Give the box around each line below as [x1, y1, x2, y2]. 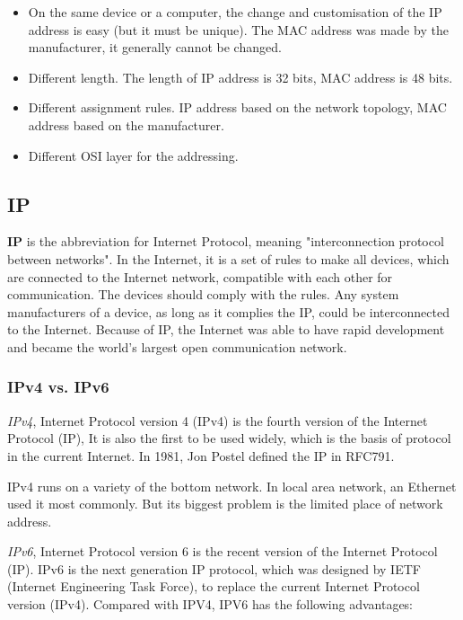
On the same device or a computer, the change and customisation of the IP [28, 3, 442, 21]
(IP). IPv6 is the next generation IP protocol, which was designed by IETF [7, 559, 421, 578]
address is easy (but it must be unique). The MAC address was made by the [28, 20, 449, 39]
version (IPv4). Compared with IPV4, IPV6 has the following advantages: [7, 595, 414, 614]
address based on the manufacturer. [28, 115, 224, 134]
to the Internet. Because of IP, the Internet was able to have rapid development [7, 320, 445, 339]
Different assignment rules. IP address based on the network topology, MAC [28, 98, 447, 117]
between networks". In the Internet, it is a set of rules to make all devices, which [7, 249, 450, 268]
